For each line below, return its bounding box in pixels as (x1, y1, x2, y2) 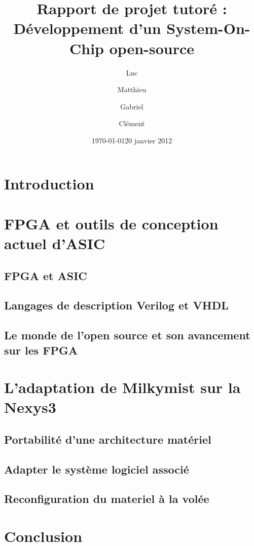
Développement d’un (13, 18, 161, 38)
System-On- (166, 18, 250, 38)
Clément (119, 118, 145, 129)
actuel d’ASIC (4, 233, 105, 254)
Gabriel (120, 101, 143, 111)
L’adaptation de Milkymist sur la (4, 377, 241, 398)
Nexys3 (4, 397, 56, 417)
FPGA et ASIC (4, 267, 87, 283)
